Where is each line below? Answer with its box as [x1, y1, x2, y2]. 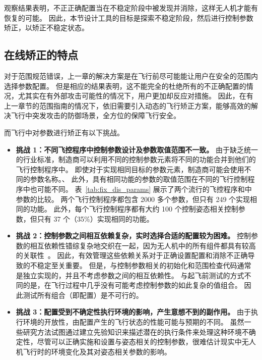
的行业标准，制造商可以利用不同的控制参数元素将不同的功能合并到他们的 [16, 154, 256, 165]
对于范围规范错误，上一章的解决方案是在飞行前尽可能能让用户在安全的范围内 [4, 70, 258, 81]
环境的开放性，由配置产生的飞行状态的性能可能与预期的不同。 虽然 [23, 317, 244, 327]
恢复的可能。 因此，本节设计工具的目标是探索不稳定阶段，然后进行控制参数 [4, 12, 253, 23]
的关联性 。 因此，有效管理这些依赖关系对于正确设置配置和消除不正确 [16, 250, 248, 261]
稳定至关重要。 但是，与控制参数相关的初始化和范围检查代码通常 [37, 260, 251, 271]
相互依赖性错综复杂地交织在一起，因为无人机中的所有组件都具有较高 [30, 240, 256, 250]
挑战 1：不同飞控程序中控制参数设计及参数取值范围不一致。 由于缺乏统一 [16, 144, 258, 155]
